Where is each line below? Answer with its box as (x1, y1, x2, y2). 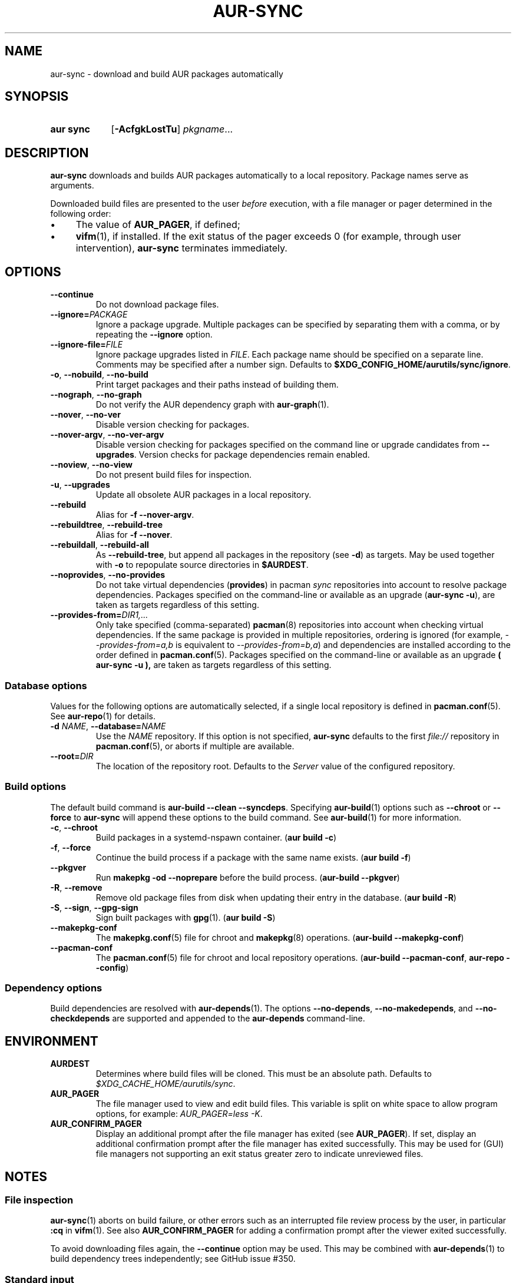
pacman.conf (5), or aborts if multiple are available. (95, 740, 295, 751)
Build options (5, 781, 67, 793)
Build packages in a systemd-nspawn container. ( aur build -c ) (95, 832, 337, 842)
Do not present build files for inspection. (95, 469, 252, 480)
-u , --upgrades (50, 480, 110, 490)
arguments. (50, 180, 94, 191)
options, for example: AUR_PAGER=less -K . (95, 1109, 263, 1119)
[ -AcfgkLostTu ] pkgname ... (111, 123, 233, 135)
